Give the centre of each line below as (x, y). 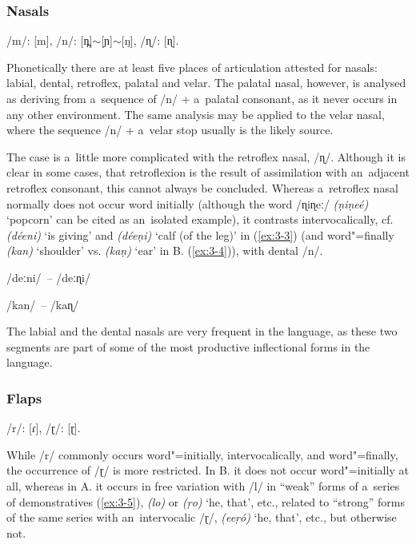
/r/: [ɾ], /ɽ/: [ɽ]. (44, 428)
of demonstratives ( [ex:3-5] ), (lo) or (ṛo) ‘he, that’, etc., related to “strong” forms (206, 501)
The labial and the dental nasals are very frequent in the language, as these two (202, 331)
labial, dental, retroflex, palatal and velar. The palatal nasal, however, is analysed (206, 83)
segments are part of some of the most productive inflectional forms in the (188, 346)
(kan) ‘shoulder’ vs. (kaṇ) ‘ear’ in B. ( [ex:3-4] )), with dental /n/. (165, 250)
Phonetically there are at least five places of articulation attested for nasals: (192, 67)
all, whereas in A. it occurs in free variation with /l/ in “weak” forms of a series (203, 485)
